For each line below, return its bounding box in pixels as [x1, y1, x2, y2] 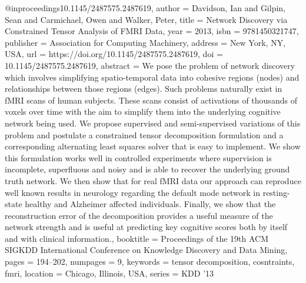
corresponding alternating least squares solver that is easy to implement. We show [5, 140, 301, 152]
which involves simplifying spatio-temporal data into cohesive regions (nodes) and [5, 71, 300, 83]
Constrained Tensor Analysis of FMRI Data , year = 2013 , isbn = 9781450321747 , [5, 25, 299, 37]
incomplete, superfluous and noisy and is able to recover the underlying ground [5, 163, 290, 175]
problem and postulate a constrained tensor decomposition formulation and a [5, 128, 284, 141]
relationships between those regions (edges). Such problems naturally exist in [5, 82, 282, 95]
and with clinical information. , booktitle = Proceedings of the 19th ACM [5, 232, 269, 244]
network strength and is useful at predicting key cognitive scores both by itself [5, 221, 288, 233]
